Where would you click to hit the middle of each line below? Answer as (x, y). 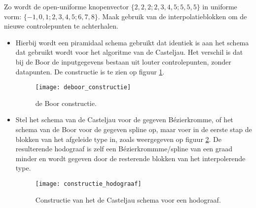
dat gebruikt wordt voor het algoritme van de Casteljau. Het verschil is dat (129, 52)
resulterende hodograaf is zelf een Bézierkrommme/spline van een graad (124, 149)
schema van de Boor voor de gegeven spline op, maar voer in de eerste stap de (134, 129)
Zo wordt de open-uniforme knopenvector (66, 6)
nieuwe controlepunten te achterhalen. (61, 26)
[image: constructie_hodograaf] (88, 184)
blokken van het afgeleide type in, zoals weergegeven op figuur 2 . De (119, 139)
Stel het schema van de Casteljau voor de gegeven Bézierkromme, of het (124, 120)
